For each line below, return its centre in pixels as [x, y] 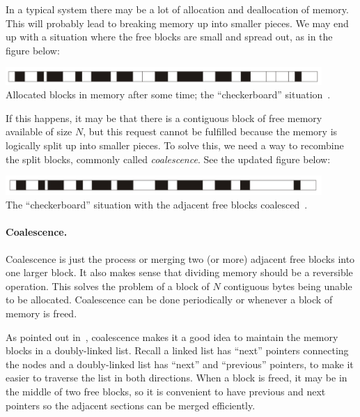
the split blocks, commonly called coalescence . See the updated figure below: [168, 159]
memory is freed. [41, 313]
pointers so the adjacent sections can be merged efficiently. [131, 405]
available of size [39, 131]
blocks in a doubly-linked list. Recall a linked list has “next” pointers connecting [177, 350]
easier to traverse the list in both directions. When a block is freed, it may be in [177, 378]
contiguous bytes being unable [288, 286]
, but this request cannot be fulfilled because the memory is [210, 131]
